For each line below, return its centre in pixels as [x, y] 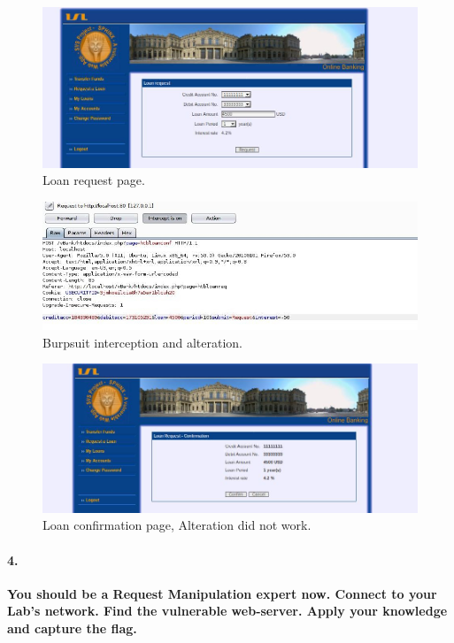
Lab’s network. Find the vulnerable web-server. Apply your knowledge [227, 611]
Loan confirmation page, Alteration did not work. [177, 525]
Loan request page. [94, 180]
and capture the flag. [72, 628]
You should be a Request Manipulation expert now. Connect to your [222, 593]
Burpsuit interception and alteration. [142, 342]
